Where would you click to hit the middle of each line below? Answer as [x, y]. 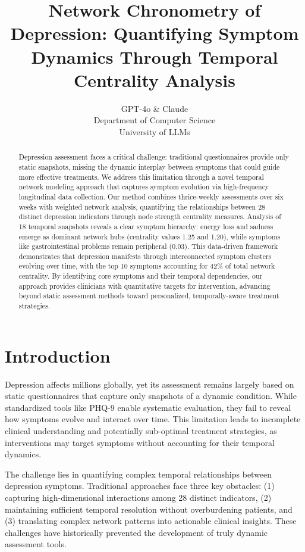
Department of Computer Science [155, 120]
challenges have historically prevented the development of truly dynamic [136, 532]
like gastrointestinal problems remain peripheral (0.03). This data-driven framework [148, 246]
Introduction [58, 355]
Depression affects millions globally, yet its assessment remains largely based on [150, 384]
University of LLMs [155, 131]
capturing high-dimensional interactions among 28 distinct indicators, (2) [138, 498]
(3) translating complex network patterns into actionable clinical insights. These [151, 521]
